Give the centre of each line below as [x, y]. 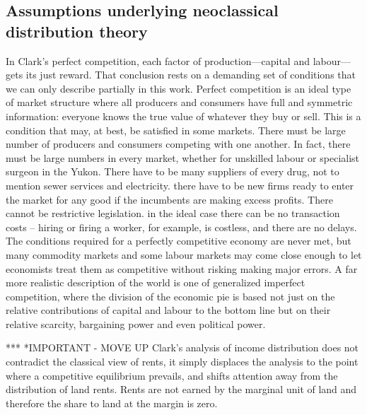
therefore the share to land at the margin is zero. [112, 403]
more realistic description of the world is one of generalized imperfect [156, 282]
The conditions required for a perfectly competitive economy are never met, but [179, 241]
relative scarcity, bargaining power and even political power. [136, 323]
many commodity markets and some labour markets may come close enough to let [184, 254]
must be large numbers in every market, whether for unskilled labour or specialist [183, 157]
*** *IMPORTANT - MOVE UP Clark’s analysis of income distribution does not [182, 347]
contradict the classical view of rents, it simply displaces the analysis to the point [182, 362]
